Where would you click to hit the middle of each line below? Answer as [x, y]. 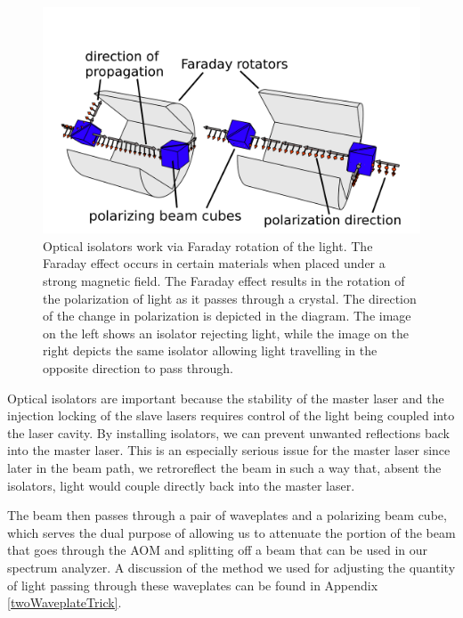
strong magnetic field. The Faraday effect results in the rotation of [224, 281]
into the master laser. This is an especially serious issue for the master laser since [229, 450]
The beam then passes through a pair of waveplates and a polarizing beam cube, [227, 515]
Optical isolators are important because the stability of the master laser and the [226, 398]
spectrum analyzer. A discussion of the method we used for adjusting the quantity [231, 567]
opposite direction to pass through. [138, 367]
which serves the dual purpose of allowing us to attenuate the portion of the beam [231, 532]
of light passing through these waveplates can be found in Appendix [193, 585]
